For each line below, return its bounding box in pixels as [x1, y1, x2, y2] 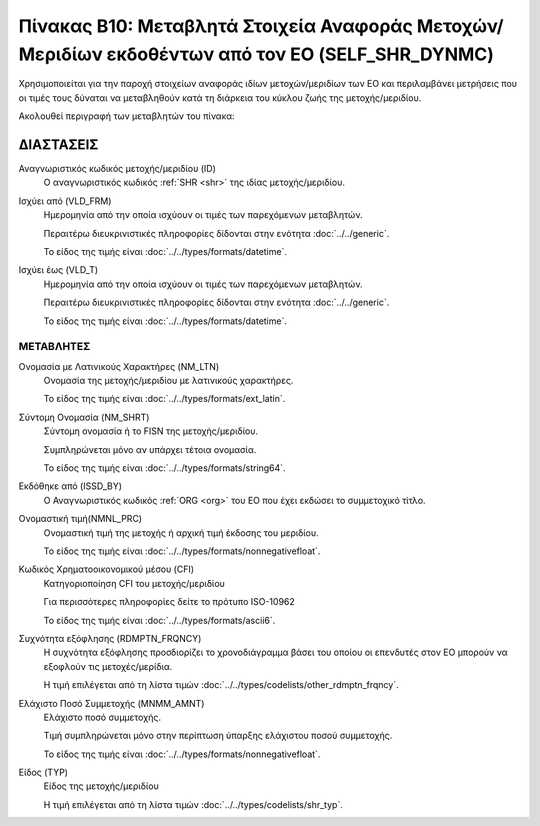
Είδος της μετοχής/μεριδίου [43, 780, 159, 792]
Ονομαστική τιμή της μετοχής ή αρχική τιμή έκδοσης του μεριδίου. [43, 526, 319, 539]
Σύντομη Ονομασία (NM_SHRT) [18, 411, 150, 423]
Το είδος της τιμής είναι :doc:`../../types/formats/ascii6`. [43, 614, 276, 626]
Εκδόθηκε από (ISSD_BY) [18, 480, 123, 492]
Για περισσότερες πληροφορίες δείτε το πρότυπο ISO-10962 [43, 596, 295, 608]
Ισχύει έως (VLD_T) [18, 264, 99, 276]
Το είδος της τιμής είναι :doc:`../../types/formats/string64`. [43, 462, 286, 474]
